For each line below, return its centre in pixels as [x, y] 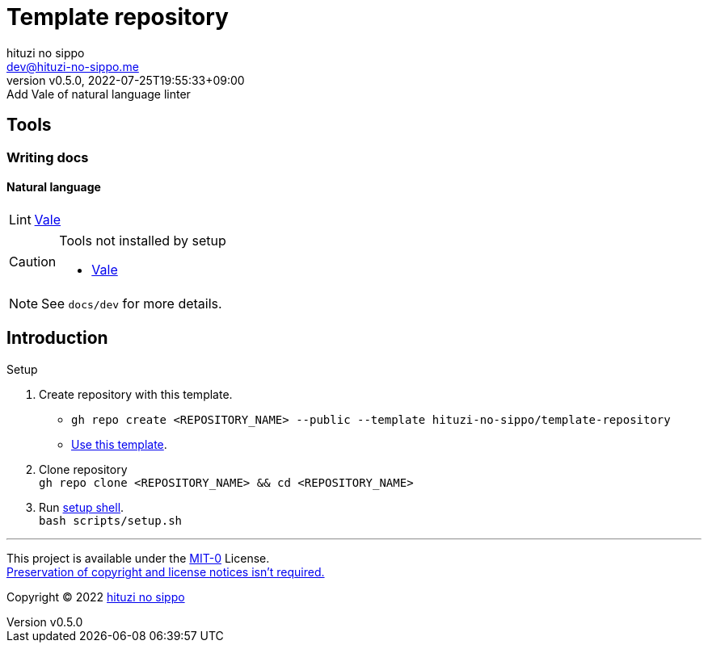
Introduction [57, 338]
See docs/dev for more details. [132, 303]
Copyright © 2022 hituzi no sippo [96, 597]
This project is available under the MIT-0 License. [138, 558]
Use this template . [119, 444]
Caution [33, 261]
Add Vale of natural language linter [99, 94]
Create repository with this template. [136, 394]
